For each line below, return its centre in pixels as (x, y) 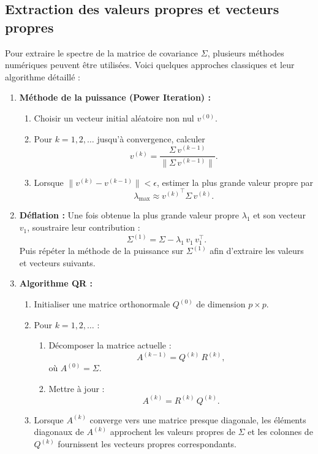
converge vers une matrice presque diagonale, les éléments (198, 419)
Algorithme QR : (56, 283)
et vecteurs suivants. (57, 262)
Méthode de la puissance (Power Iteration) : (115, 97)
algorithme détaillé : (43, 76)
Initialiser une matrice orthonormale (102, 304)
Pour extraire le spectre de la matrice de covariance (102, 52)
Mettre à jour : (77, 388)
